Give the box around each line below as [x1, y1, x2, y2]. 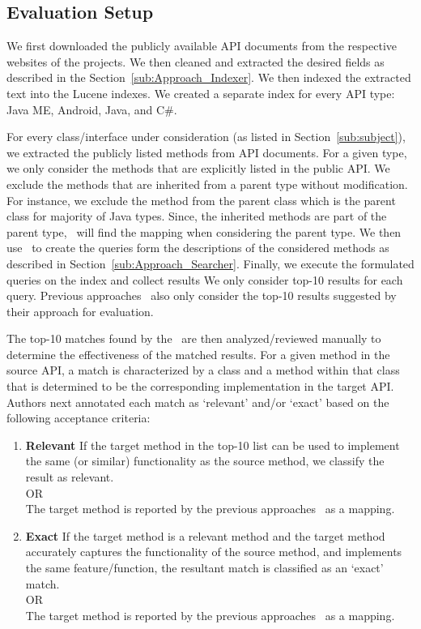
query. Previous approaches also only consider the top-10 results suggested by [6, 287, 397, 304]
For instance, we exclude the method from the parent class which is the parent [6, 191, 396, 208]
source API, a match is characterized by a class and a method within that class [6, 362, 400, 379]
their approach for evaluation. [6, 302, 154, 319]
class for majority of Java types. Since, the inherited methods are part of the [6, 208, 387, 225]
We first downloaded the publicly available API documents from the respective [6, 37, 397, 54]
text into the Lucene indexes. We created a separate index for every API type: [6, 84, 395, 101]
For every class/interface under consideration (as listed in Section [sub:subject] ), [6, 128, 406, 145]
